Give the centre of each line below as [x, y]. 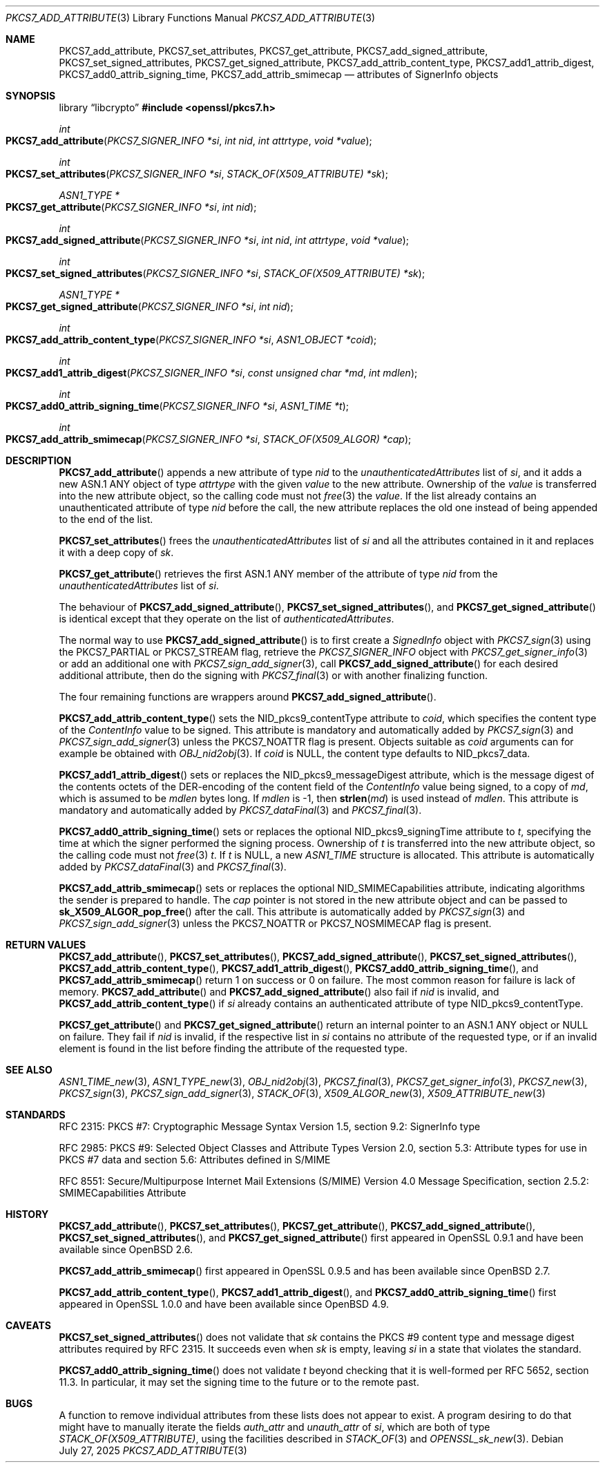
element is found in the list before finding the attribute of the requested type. [233, 1048]
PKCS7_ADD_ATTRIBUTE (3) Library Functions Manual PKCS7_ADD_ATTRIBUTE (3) [190, 18]
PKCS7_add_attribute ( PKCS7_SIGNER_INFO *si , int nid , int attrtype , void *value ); [189, 141]
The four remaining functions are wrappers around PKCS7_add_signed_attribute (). [248, 697]
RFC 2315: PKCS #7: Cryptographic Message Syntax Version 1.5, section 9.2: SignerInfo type [270, 1126]
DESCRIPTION [39, 460]
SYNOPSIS [31, 96]
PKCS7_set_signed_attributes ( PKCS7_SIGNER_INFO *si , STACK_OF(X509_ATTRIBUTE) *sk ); [215, 273]
